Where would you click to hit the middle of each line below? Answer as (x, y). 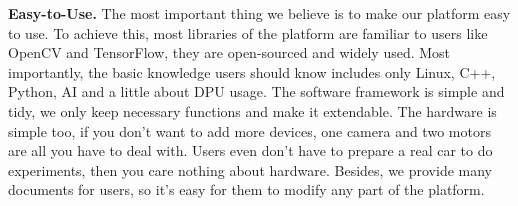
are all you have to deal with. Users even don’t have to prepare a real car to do (250, 150)
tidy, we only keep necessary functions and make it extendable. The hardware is (252, 110)
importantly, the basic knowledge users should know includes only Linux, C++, (252, 71)
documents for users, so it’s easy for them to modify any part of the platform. (246, 189)
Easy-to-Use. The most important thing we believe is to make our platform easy (259, 13)
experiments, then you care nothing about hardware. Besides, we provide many (250, 169)
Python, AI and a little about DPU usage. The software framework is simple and (256, 91)
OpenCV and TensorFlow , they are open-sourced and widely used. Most (229, 52)
